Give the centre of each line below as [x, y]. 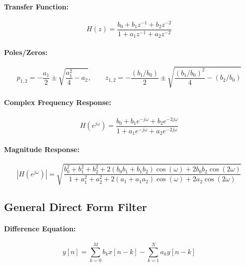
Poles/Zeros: [26, 52]
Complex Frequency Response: [58, 102]
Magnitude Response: [42, 149]
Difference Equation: [40, 228]
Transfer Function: [36, 6]
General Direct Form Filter [76, 206]
